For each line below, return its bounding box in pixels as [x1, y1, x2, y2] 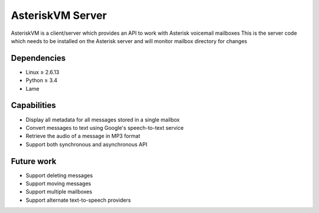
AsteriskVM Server [11, 9, 107, 22]
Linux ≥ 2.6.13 [25, 68, 60, 76]
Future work [11, 156, 57, 166]
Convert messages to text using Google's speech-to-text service [25, 124, 184, 131]
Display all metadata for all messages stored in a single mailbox [25, 116, 180, 123]
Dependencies [11, 53, 66, 63]
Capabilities [11, 100, 56, 110]
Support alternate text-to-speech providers [25, 196, 131, 204]
